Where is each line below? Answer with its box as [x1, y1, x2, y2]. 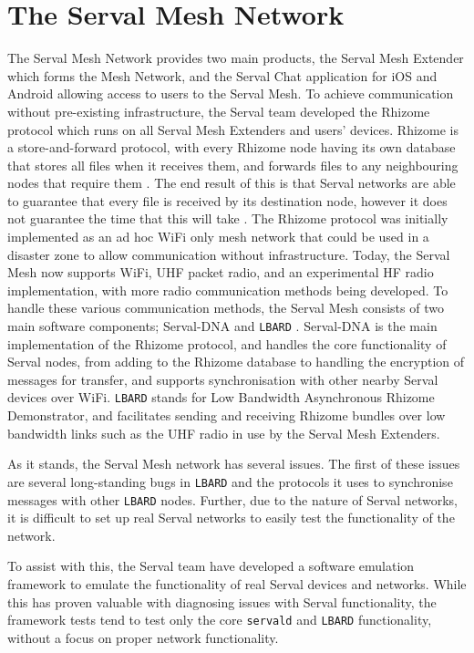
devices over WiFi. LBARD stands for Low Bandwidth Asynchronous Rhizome [7, 388, 435, 407]
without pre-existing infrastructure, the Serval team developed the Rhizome [7, 101, 430, 120]
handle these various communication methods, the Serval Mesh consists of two [7, 298, 444, 317]
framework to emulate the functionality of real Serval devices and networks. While [7, 575, 467, 593]
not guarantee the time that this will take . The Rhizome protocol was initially [7, 209, 448, 228]
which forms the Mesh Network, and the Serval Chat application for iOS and [7, 66, 438, 85]
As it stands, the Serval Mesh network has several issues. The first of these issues [7, 454, 460, 473]
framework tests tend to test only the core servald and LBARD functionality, [7, 610, 432, 629]
